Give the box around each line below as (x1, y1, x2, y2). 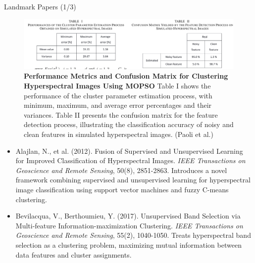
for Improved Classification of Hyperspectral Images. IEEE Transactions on (15, 155, 246, 166)
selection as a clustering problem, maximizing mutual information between (15, 239, 242, 250)
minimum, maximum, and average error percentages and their (24, 100, 212, 110)
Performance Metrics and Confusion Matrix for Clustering (24, 71, 228, 81)
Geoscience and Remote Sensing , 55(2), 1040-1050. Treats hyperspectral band (15, 230, 251, 240)
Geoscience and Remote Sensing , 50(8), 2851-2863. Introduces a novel (15, 165, 227, 175)
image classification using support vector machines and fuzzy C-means (15, 184, 229, 194)
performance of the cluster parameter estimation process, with (24, 90, 212, 100)
